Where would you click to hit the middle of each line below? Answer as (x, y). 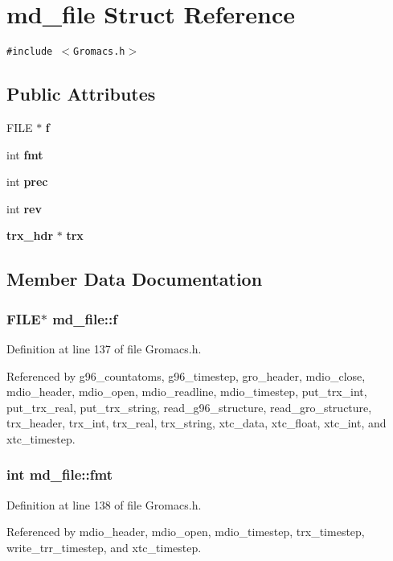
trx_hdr (30, 235)
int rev (24, 208)
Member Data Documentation (135, 279)
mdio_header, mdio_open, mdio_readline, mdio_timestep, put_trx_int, (187, 392)
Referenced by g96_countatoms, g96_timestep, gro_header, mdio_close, (186, 375)
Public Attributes (81, 94)
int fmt (25, 154)
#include (30, 52)
